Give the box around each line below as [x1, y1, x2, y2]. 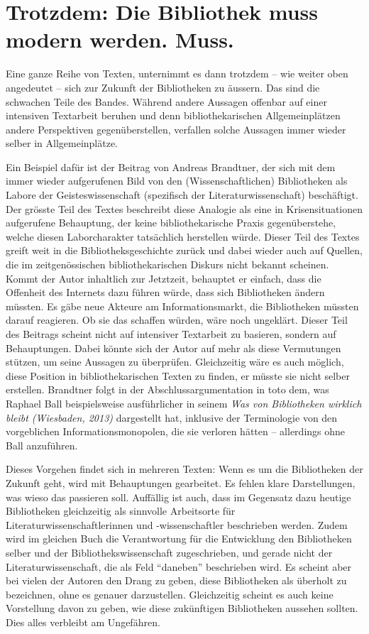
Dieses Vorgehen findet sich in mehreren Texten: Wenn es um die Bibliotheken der [6, 461, 363, 476]
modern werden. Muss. [6, 25, 234, 54]
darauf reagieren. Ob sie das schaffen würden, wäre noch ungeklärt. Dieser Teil [6, 312, 348, 327]
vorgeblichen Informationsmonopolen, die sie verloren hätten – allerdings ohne [6, 424, 346, 439]
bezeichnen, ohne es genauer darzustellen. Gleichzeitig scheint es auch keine [6, 586, 334, 601]
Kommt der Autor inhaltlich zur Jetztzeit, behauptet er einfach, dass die [6, 270, 321, 285]
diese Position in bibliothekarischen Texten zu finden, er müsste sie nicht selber [6, 368, 350, 383]
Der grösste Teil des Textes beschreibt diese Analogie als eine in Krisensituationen [6, 201, 363, 216]
